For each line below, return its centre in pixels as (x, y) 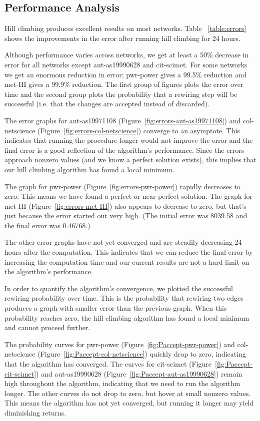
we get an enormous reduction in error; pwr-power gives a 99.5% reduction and (125, 74)
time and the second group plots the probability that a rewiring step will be (121, 94)
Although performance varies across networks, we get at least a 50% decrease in (127, 55)
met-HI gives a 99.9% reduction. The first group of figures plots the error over (124, 84)
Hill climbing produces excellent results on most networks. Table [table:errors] (125, 28)
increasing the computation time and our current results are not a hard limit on (127, 261)
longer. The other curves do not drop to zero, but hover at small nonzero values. (128, 393)
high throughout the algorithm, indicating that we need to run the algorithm (122, 383)
